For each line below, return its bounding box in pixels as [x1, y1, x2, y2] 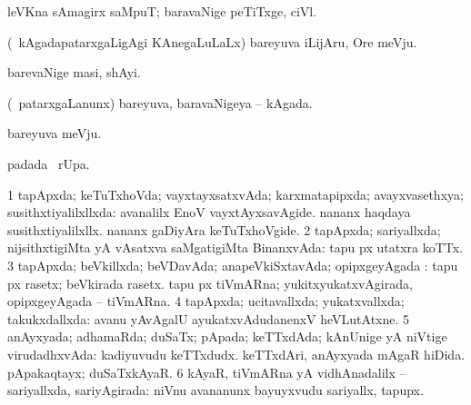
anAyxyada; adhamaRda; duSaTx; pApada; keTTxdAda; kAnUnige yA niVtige [7, 327, 447, 346]
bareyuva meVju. [7, 123, 102, 143]
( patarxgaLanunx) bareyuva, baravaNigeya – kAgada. [7, 93, 313, 112]
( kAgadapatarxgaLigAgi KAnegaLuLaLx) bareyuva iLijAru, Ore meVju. [7, 32, 417, 51]
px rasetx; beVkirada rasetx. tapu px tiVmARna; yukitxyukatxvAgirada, [7, 273, 413, 292]
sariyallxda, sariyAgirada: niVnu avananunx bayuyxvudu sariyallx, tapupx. [7, 380, 424, 400]
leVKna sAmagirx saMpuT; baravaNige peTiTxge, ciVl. [7, 2, 317, 20]
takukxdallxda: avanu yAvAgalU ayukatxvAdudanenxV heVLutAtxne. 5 [7, 309, 410, 328]
